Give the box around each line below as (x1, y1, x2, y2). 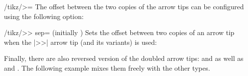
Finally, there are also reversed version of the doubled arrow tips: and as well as (4, 53, 244, 63)
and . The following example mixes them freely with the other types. (4, 62, 210, 73)
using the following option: (4, 11, 84, 21)
